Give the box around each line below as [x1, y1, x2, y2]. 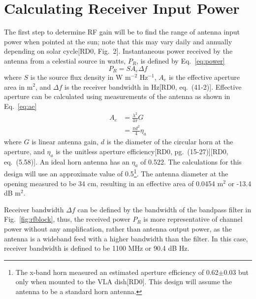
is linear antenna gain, [32, 136, 99, 147]
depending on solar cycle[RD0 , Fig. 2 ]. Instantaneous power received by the [4, 46, 233, 56]
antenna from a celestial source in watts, [4, 55, 126, 66]
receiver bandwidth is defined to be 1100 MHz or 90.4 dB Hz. [4, 243, 190, 253]
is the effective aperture [168, 71, 240, 82]
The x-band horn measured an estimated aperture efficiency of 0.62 [15, 266, 219, 277]
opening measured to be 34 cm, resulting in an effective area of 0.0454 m [4, 178, 224, 188]
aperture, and [4, 146, 45, 156]
